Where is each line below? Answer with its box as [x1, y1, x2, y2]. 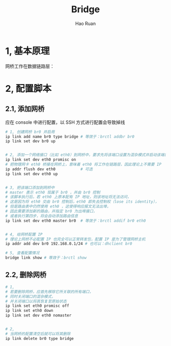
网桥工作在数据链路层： [5, 63, 54, 69]
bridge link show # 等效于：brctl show [5, 255, 87, 260]
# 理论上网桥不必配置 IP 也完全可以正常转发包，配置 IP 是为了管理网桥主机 [5, 236, 146, 242]
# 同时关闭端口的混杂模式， [5, 294, 56, 299]
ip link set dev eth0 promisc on [5, 157, 76, 163]
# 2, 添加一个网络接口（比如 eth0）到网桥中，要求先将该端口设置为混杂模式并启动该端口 [5, 152, 168, 157]
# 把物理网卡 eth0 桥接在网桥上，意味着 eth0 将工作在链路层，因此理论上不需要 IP [5, 162, 162, 167]
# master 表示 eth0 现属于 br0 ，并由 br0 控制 [5, 190, 100, 195]
